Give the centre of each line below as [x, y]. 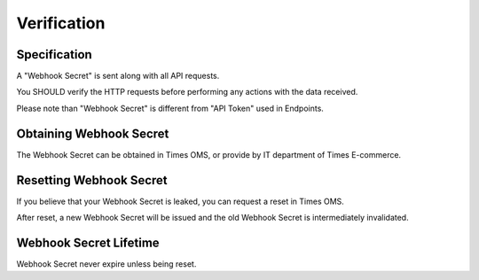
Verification [61, 23]
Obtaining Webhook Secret [93, 133]
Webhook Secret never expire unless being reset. [106, 264]
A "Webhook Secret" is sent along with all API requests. [118, 76]
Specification [54, 54]
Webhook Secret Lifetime [88, 242]
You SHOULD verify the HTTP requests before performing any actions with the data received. [187, 92]
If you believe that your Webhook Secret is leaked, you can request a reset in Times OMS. [181, 201]
